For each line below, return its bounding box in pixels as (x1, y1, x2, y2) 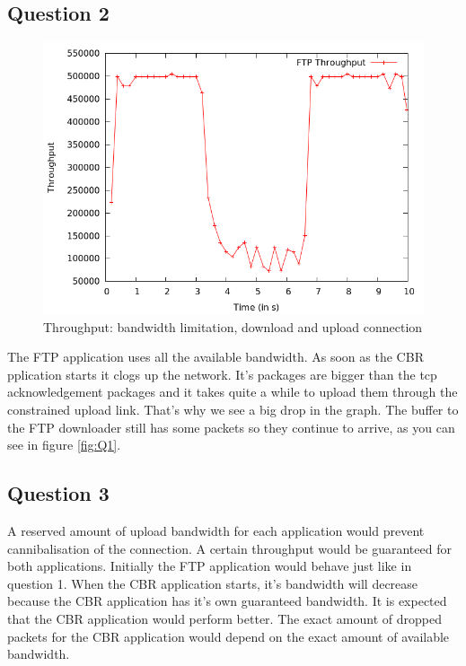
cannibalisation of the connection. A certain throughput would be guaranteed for (7, 539, 452, 557)
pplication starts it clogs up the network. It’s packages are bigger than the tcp (7, 364, 437, 383)
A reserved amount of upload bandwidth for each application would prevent (7, 521, 425, 539)
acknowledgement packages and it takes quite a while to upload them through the (7, 382, 458, 401)
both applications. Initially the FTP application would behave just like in (7, 556, 412, 575)
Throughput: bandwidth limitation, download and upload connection (43, 317, 423, 336)
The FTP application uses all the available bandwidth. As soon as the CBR (7, 347, 424, 366)
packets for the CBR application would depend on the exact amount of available (7, 627, 450, 645)
